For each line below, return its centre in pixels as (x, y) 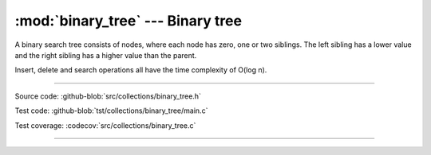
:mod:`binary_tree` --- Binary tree (129, 21)
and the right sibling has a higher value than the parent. (106, 55)
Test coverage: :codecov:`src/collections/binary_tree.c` (105, 125)
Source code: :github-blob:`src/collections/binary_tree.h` (108, 96)
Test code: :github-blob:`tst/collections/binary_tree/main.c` (111, 110)
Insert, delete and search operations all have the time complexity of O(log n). (141, 70)
